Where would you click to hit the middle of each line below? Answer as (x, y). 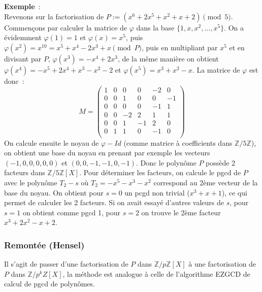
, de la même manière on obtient (168, 58)
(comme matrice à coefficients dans (178, 142)
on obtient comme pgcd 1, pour (72, 212)
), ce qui (234, 192)
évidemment (23, 37)
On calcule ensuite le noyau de (52, 142)
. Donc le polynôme (166, 162)
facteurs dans (25, 172)
